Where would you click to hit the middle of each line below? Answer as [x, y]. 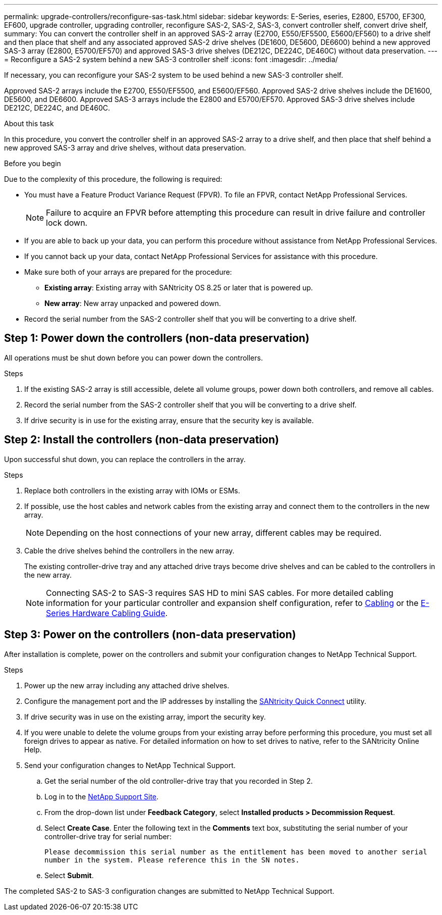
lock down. [67, 223]
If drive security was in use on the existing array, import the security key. [145, 717]
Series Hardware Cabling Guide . [107, 613]
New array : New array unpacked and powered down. [133, 303]
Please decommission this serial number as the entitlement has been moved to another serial [236, 852]
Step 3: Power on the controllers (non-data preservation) [150, 635]
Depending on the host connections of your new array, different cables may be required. [214, 532]
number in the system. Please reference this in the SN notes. [172, 860]
